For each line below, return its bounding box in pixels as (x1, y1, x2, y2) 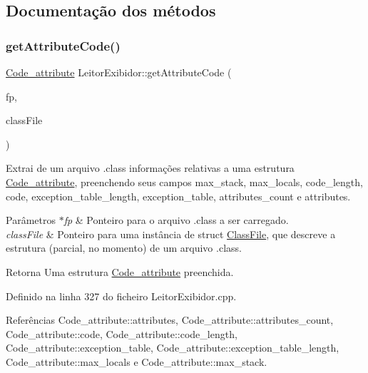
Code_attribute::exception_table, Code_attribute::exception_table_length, (6, 340, 339, 355)
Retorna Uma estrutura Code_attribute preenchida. (6, 264, 234, 279)
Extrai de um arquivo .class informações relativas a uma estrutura (6, 160, 295, 175)
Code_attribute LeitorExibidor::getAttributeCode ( (6, 65, 232, 79)
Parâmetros (6, 213, 56, 228)
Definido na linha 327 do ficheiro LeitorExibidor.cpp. (6, 288, 237, 303)
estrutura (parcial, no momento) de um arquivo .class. (6, 240, 242, 255)
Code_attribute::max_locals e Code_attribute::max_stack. (6, 354, 267, 369)
